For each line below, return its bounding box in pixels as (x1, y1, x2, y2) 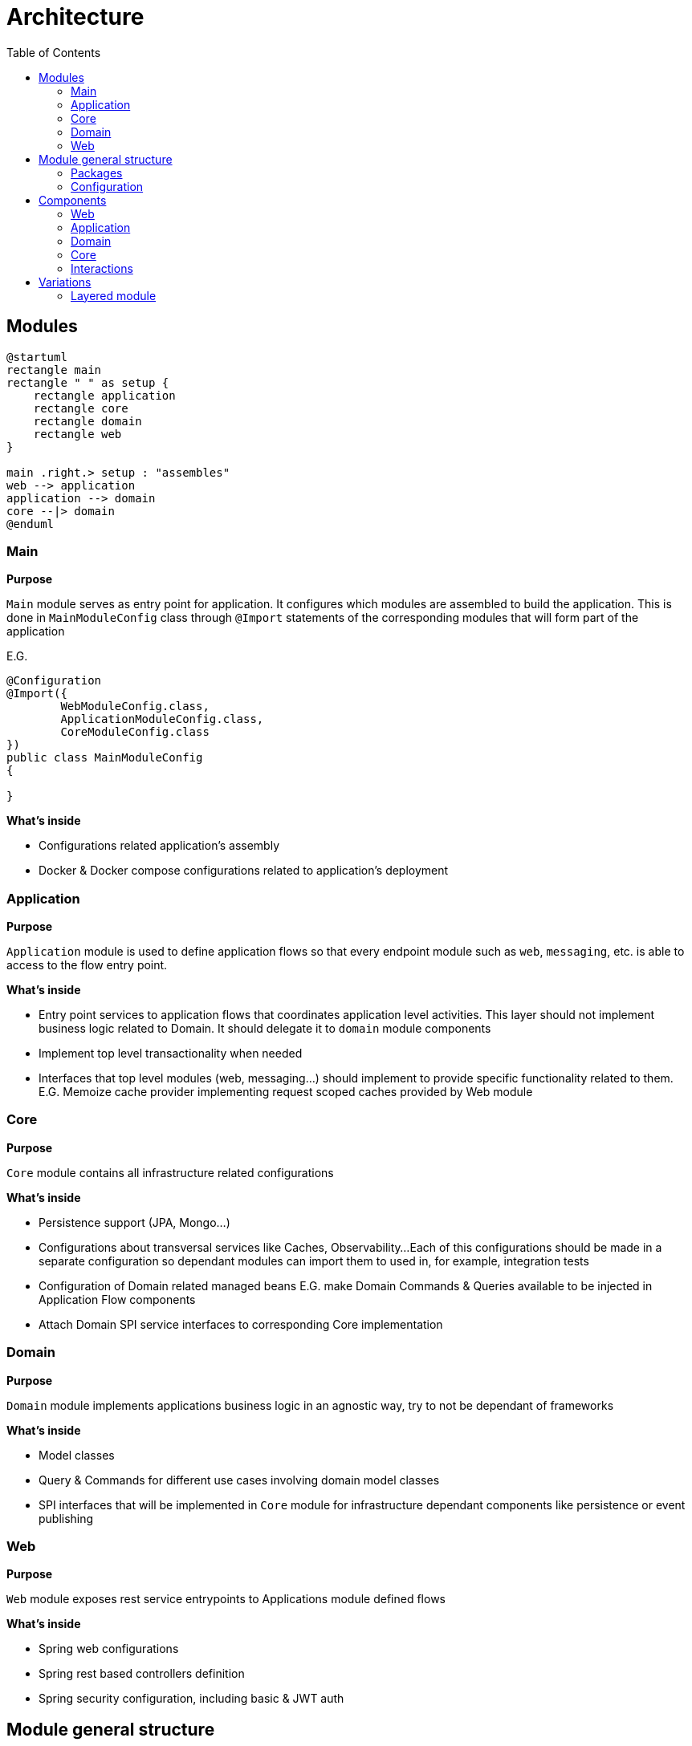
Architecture (6, 3, 145, 30)
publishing (39, 1511, 94, 1525)
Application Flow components (39, 1292, 196, 1306)
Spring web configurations (39, 1642, 179, 1656)
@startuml (6, 350, 67, 363)
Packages (71, 165, 123, 180)
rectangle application (33, 388, 176, 402)
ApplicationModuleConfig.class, (60, 713, 264, 726)
